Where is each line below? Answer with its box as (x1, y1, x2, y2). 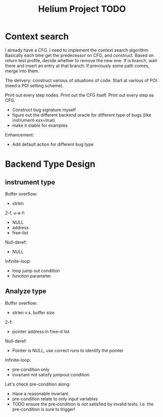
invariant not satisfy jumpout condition (12, 371, 90, 377)
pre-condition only (12, 366, 50, 372)
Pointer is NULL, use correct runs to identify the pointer (12, 347, 124, 353)
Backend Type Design (5, 159, 96, 170)
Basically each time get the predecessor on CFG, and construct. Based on (5, 52, 154, 58)
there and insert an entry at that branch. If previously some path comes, (5, 63, 150, 69)
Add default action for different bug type (12, 141, 94, 147)
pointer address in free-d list (12, 328, 70, 334)
